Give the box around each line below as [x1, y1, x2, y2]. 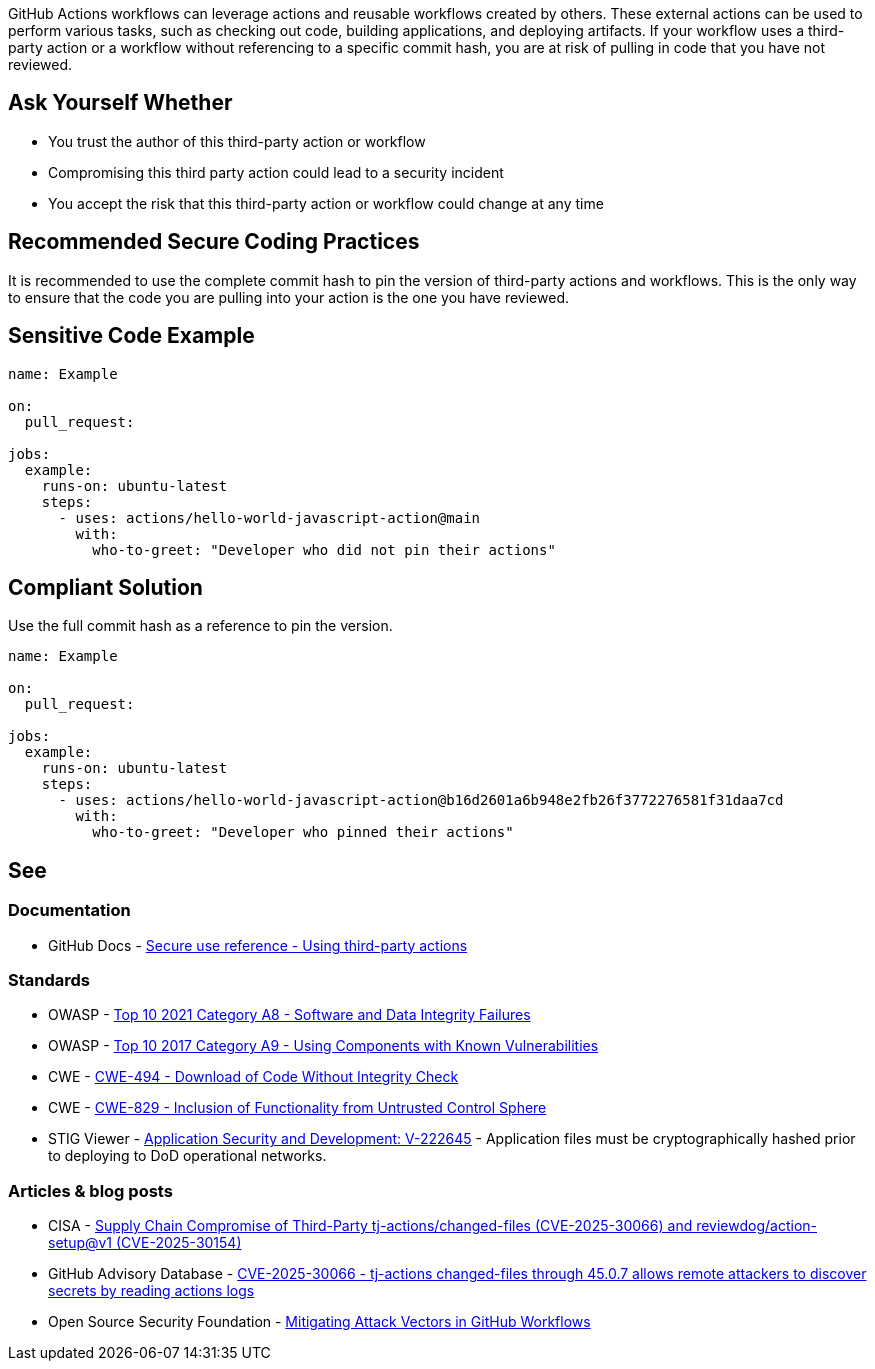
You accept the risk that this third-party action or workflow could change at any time [48, 194, 604, 212]
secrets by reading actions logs [48, 1282, 255, 1300]
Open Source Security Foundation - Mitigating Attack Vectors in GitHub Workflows [48, 1313, 591, 1331]
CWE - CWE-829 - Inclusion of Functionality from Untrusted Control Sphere [48, 1099, 547, 1117]
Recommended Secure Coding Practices [8, 229, 420, 255]
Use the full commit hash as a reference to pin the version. [8, 617, 393, 635]
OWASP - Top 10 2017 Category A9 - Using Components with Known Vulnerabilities [48, 1037, 599, 1055]
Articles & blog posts [8, 1180, 173, 1201]
